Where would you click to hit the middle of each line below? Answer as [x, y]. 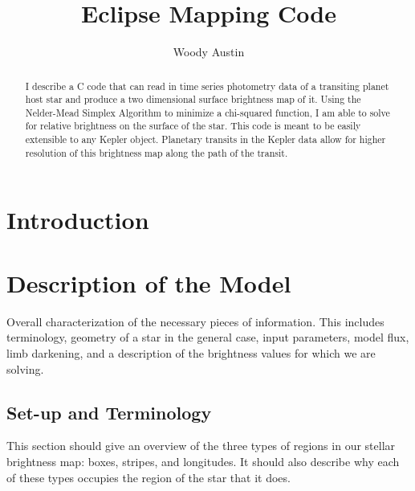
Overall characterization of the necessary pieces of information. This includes [195, 321]
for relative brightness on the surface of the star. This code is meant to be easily [193, 126]
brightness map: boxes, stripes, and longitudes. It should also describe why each [203, 461]
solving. [25, 368]
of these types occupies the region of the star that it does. [149, 477]
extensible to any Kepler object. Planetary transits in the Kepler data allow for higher [205, 139]
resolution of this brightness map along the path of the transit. [157, 152]
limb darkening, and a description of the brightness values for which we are [191, 352]
